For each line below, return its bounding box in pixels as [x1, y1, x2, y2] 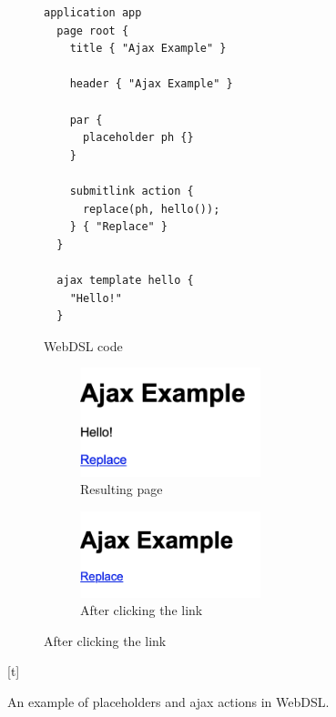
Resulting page [80, 480, 163, 499]
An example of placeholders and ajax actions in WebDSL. [7, 692, 330, 711]
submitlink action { [69, 184, 194, 197]
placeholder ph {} [82, 131, 194, 145]
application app [44, 6, 142, 19]
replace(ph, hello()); [82, 202, 220, 216]
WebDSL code [44, 336, 123, 355]
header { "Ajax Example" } [69, 77, 233, 91]
